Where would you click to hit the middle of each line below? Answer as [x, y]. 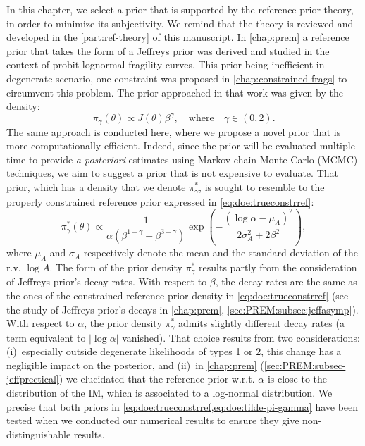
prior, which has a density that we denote [96, 187]
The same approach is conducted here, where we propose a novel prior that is [174, 131]
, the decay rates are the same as [286, 281]
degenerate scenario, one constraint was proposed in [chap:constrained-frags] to [177, 78]
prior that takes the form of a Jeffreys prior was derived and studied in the [168, 50]
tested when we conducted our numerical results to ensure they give [153, 420]
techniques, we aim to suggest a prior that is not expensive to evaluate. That [172, 173]
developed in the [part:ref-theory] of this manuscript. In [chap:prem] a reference [178, 37]
